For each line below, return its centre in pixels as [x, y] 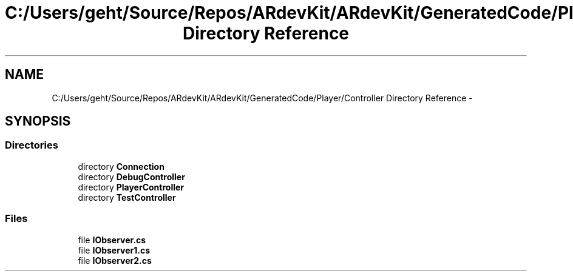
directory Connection [121, 166]
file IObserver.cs [112, 240]
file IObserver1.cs [114, 250]
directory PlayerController [131, 187]
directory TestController [127, 197]
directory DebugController [131, 177]
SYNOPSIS [38, 121]
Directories [32, 145]
